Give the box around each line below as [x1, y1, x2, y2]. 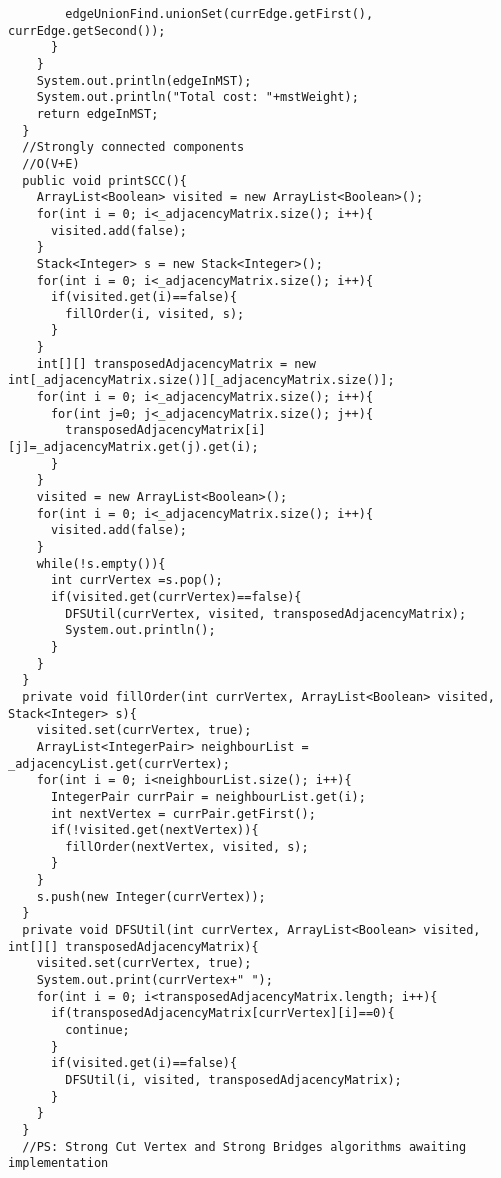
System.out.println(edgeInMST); [36, 73, 252, 88]
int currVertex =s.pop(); [50, 573, 223, 588]
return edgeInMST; [36, 106, 159, 121]
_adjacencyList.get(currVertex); [8, 756, 230, 771]
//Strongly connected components [22, 140, 245, 155]
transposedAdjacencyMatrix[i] [65, 423, 266, 438]
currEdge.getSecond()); [8, 23, 166, 38]
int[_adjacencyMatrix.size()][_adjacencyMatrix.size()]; [8, 373, 395, 388]
